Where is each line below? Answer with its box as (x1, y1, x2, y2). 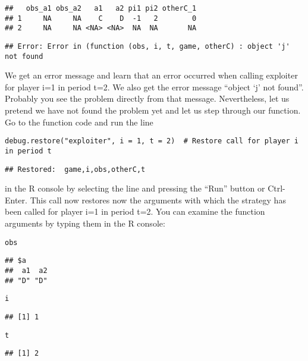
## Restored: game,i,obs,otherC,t (5, 165, 146, 174)
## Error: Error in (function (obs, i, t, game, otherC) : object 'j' (5, 42, 290, 51)
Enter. (5, 193, 27, 206)
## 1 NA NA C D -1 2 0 (5, 14, 197, 23)
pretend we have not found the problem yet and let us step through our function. (5, 104, 301, 117)
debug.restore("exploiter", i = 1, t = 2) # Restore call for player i (5, 137, 298, 146)
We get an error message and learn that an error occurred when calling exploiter (5, 69, 298, 81)
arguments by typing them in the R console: (5, 217, 165, 229)
